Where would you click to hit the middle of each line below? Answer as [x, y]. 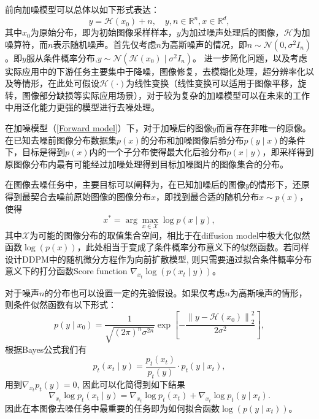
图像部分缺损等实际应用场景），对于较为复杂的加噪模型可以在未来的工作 [166, 95]
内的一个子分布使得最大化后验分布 [158, 152]
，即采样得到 [288, 152]
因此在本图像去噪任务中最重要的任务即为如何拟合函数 [112, 408]
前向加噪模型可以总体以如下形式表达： [82, 9]
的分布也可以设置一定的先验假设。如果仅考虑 [135, 292]
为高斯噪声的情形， [268, 292]
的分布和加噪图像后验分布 [192, 140]
